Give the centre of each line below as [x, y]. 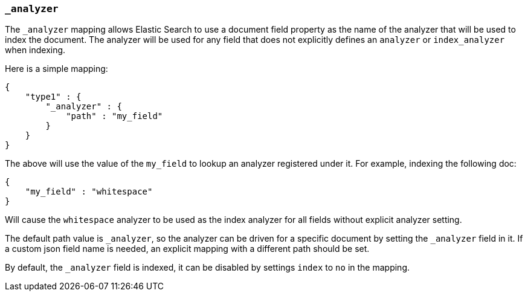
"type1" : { [53, 97]
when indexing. [35, 50]
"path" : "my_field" [114, 116]
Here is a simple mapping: [56, 69]
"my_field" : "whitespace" [89, 192]
